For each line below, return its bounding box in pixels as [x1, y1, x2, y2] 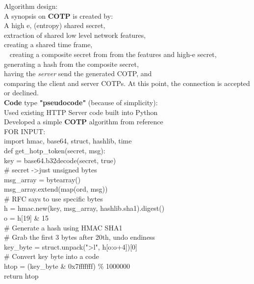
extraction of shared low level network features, [4, 29, 146, 40]
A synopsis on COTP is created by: [4, 10, 113, 21]
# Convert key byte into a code [4, 251, 99, 261]
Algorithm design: [4, 1, 58, 11]
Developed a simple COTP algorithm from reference [4, 116, 163, 127]
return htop [4, 270, 39, 281]
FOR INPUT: [4, 126, 46, 136]
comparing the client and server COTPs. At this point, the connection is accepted [4, 78, 250, 88]
